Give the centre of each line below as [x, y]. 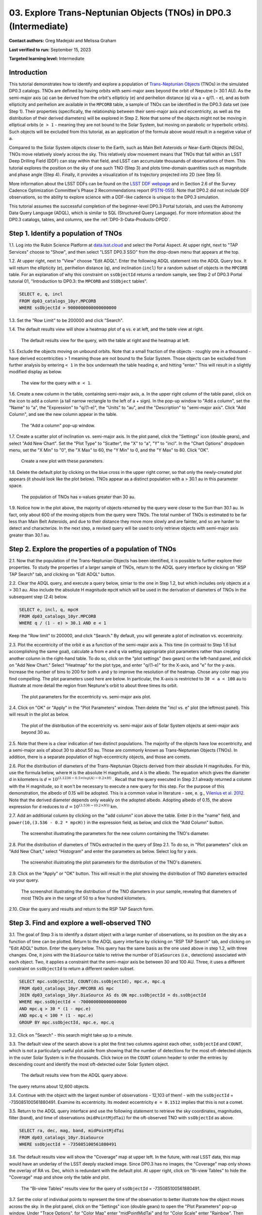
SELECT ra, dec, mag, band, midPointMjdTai [72, 1131]
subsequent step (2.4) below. [38, 597]
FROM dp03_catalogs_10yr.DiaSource [61, 1137]
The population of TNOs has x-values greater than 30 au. [78, 497]
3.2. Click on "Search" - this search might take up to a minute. [71, 1035]
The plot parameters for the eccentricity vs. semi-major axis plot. [86, 696]
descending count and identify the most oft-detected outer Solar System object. [89, 1064]
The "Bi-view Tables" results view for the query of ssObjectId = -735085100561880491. [111, 1188]
